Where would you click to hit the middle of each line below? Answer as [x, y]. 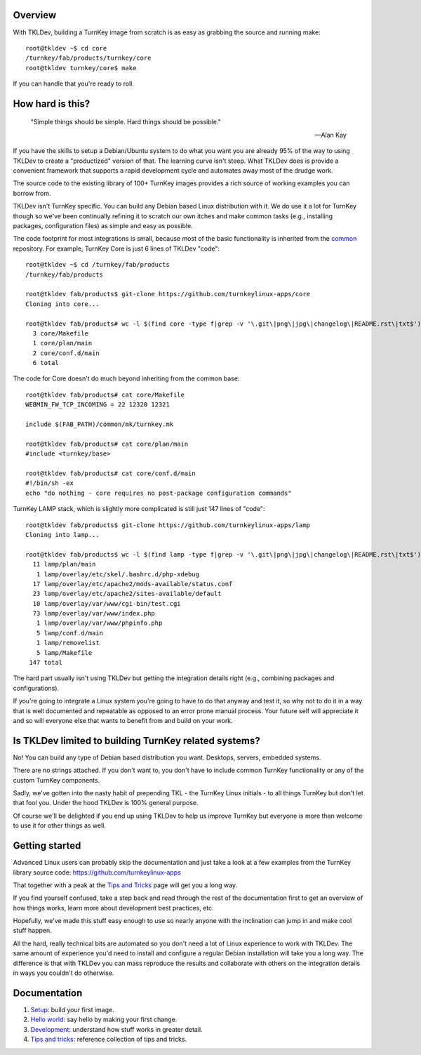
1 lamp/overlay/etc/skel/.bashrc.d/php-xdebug [118, 574]
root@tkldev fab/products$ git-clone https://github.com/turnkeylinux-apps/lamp [168, 525]
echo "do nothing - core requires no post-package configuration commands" [159, 493]
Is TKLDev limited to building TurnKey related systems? [137, 741]
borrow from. [32, 193]
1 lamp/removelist [68, 643]
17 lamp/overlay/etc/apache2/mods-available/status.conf [133, 584]
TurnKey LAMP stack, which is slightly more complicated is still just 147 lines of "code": [139, 509]
